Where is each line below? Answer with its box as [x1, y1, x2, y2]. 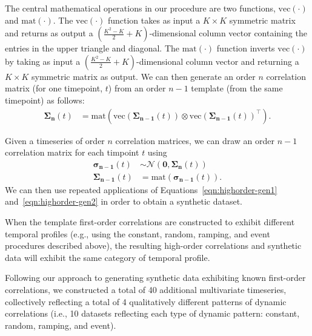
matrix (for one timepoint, [5, 82, 103, 94]
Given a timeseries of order [5, 134, 105, 147]
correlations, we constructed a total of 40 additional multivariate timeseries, [5, 283, 287, 295]
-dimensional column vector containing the [149, 27, 307, 39]
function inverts [216, 42, 275, 54]
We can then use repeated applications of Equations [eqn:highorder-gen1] [5, 183, 277, 196]
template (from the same [191, 82, 283, 94]
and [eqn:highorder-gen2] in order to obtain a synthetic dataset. [5, 195, 242, 208]
